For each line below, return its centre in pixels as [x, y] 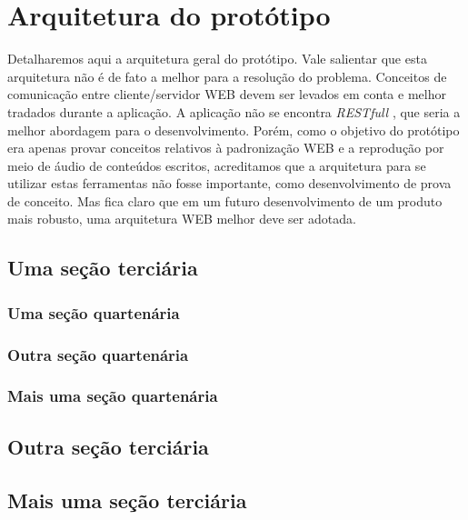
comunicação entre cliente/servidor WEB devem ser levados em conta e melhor [227, 94]
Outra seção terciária [108, 446]
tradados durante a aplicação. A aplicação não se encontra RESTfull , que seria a [234, 111]
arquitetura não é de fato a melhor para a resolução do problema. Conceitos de [227, 76]
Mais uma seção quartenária [113, 396]
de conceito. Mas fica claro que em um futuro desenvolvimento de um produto [225, 200]
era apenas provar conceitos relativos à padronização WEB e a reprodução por [226, 148]
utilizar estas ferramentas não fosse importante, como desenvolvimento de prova [229, 183]
